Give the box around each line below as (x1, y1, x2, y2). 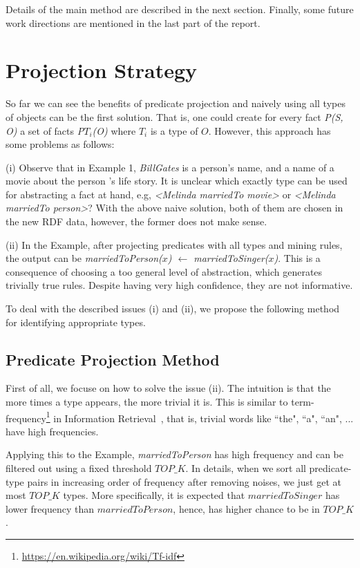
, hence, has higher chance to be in (173, 501, 320, 515)
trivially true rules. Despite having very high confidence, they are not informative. (6, 278, 353, 292)
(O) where (92, 123, 136, 138)
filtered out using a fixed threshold (6, 461, 152, 475)
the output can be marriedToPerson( (6, 251, 162, 265)
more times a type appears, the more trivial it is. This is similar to (6, 395, 288, 409)
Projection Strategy (6, 56, 198, 84)
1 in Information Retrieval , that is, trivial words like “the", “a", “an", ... (46, 408, 354, 425)
